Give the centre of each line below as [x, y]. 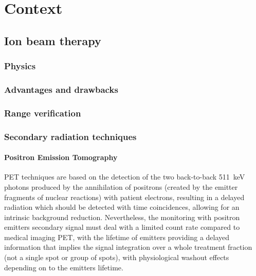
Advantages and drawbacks [61, 89]
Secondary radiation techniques [70, 136]
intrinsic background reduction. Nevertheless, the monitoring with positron [122, 217]
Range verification [43, 113]
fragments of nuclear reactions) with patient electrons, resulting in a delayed [124, 197]
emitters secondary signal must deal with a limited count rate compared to [122, 227]
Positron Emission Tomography [61, 157]
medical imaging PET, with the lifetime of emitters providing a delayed [117, 237]
